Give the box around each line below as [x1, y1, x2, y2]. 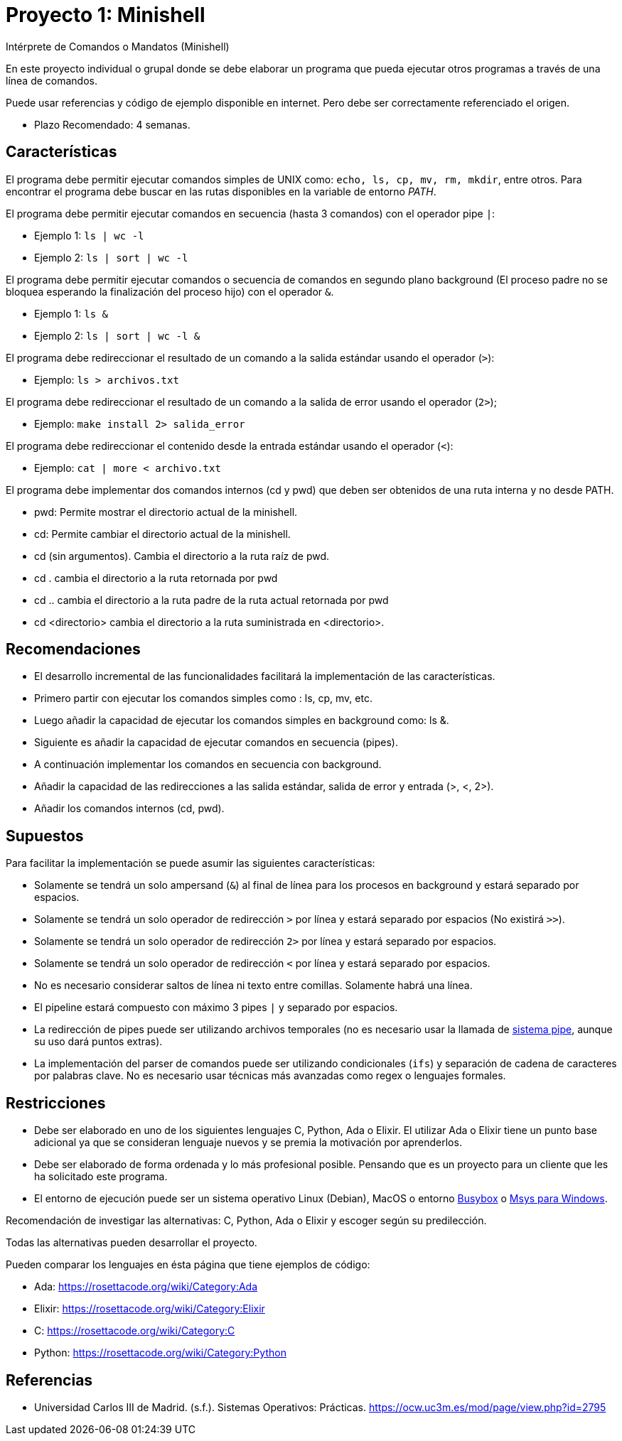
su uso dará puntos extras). [34, 1035, 163, 1048]
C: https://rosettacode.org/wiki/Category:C [34, 1324, 235, 1337]
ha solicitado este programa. [34, 1170, 168, 1183]
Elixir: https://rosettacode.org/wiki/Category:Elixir [34, 1302, 265, 1315]
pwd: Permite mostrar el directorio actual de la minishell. [34, 505, 298, 518]
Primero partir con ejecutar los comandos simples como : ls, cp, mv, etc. [34, 692, 372, 705]
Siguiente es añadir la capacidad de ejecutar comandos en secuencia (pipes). [34, 736, 398, 749]
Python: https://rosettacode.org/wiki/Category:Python [34, 1346, 286, 1359]
